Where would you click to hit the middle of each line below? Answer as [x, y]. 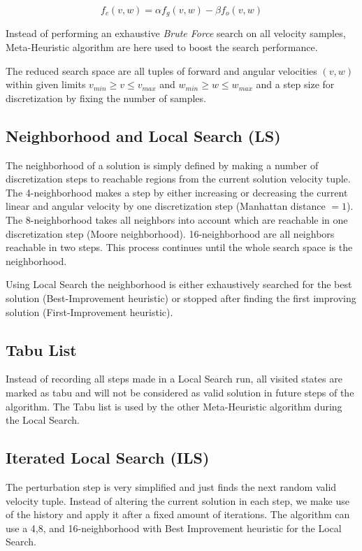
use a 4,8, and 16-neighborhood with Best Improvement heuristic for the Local [174, 528]
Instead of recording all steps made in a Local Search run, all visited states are [174, 379]
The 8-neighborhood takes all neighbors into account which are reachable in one [177, 220]
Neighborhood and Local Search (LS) [143, 135]
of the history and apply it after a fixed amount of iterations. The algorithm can [178, 514]
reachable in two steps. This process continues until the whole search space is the [179, 247]
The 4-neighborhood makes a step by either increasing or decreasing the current [177, 192]
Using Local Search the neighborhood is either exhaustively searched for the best [179, 284]
